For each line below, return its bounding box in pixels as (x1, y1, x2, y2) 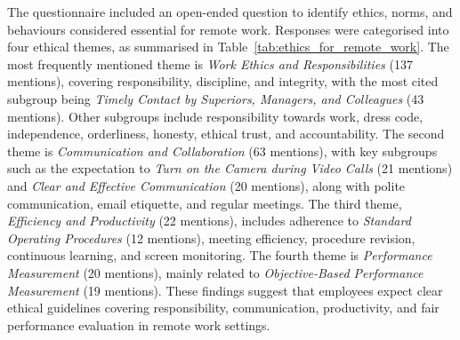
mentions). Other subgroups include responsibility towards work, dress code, (7, 107, 424, 125)
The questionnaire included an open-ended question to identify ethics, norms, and (7, 3, 453, 20)
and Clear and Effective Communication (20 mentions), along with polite (7, 176, 406, 194)
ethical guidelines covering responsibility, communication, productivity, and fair (7, 298, 440, 317)
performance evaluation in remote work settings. (7, 315, 270, 334)
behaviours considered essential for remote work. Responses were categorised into (7, 20, 449, 38)
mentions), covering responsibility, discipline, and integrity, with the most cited (7, 72, 439, 91)
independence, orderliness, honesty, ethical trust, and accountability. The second (7, 124, 445, 143)
